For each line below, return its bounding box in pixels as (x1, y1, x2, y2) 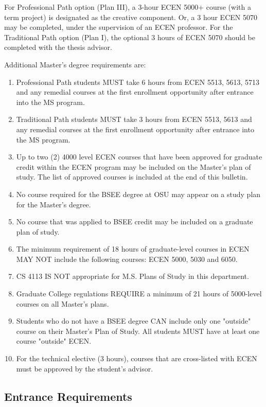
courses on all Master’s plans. (16, 298, 109, 309)
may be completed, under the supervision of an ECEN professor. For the (4, 22, 233, 32)
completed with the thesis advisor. (4, 42, 112, 52)
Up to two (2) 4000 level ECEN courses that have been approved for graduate (16, 151, 262, 162)
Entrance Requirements (4, 388, 132, 404)
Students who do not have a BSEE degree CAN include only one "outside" (16, 315, 251, 326)
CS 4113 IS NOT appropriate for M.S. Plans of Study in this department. (16, 271, 249, 281)
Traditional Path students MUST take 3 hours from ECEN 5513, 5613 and (16, 114, 252, 125)
